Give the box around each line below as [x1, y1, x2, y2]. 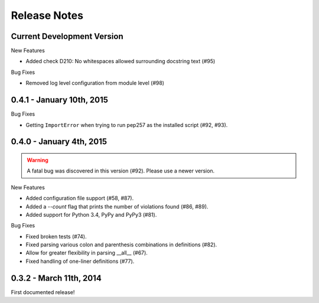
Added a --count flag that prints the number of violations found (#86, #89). [25, 203, 209, 210]
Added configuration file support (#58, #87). [25, 195, 134, 202]
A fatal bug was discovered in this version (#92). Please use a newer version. [27, 167, 215, 174]
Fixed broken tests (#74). [25, 233, 87, 240]
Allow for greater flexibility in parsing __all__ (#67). [25, 249, 148, 256]
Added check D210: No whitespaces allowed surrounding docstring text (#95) [25, 58, 216, 65]
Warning [27, 157, 48, 164]
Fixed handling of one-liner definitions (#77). [25, 258, 135, 265]
